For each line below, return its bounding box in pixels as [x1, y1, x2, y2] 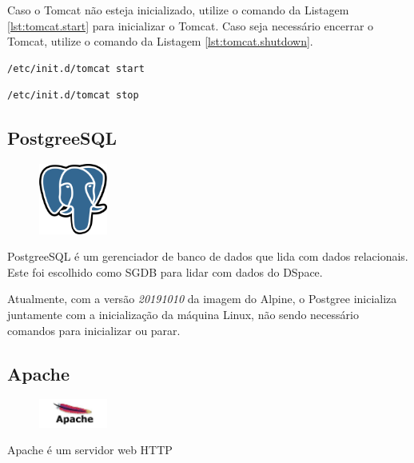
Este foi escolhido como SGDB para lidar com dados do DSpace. [7, 263, 323, 280]
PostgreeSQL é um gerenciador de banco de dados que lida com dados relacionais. [7, 248, 408, 265]
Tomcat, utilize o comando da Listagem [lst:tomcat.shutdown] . [7, 33, 313, 50]
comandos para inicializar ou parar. [7, 321, 181, 338]
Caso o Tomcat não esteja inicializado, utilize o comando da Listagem [7, 2, 349, 18]
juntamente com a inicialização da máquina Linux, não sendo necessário [7, 306, 359, 323]
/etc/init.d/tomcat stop [7, 90, 139, 102]
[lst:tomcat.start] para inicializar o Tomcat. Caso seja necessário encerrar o [7, 17, 374, 34]
